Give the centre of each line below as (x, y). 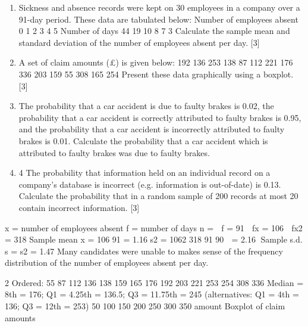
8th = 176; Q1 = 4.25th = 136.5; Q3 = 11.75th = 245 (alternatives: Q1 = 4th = (152, 294)
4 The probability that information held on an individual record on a (144, 173)
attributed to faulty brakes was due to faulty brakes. (114, 152)
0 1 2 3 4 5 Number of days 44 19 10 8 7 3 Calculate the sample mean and (154, 31)
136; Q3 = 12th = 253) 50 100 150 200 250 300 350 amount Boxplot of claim (145, 306)
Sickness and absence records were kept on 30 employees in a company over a (159, 7)
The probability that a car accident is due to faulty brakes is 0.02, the (146, 106)
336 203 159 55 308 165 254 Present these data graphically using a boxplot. (156, 74)
